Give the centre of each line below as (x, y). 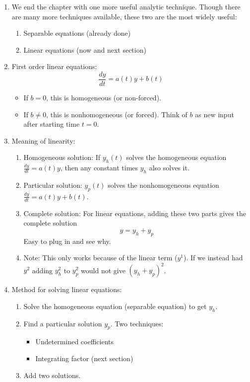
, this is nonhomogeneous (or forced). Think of (117, 114)
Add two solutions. (52, 375)
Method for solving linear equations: (67, 289)
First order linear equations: (54, 66)
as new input (215, 114)
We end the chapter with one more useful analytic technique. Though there (126, 6)
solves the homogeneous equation (176, 157)
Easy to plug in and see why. (67, 241)
